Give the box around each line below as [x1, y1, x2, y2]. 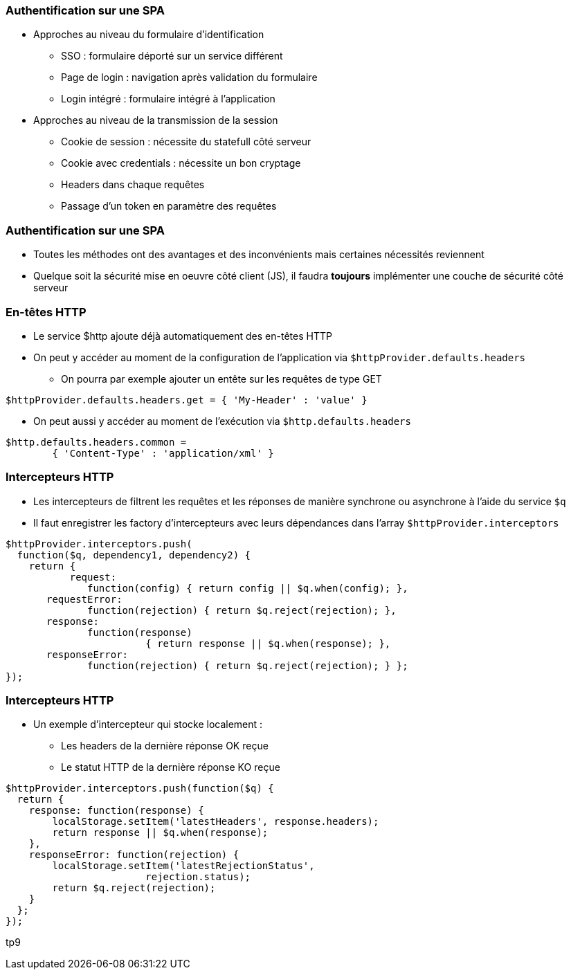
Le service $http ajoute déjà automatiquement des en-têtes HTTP [33, 329, 332, 342]
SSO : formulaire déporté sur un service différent [61, 50, 283, 62]
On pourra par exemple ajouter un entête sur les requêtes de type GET [61, 372, 382, 385]
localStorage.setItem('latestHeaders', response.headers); [52, 816, 379, 828]
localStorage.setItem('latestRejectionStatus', [52, 860, 315, 872]
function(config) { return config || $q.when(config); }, [87, 582, 408, 594]
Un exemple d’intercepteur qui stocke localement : [33, 718, 263, 731]
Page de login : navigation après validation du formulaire [61, 71, 318, 84]
